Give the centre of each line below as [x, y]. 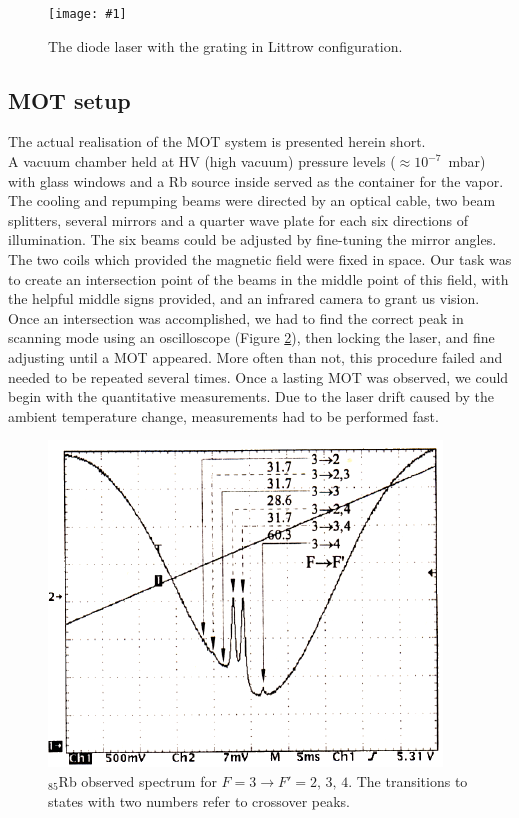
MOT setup [69, 99]
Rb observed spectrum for [137, 780]
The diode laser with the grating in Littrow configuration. [225, 45]
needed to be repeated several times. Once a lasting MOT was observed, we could [258, 376]
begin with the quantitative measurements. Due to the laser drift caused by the [251, 396]
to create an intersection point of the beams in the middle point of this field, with [258, 278]
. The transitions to [408, 780]
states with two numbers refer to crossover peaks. [199, 800]
